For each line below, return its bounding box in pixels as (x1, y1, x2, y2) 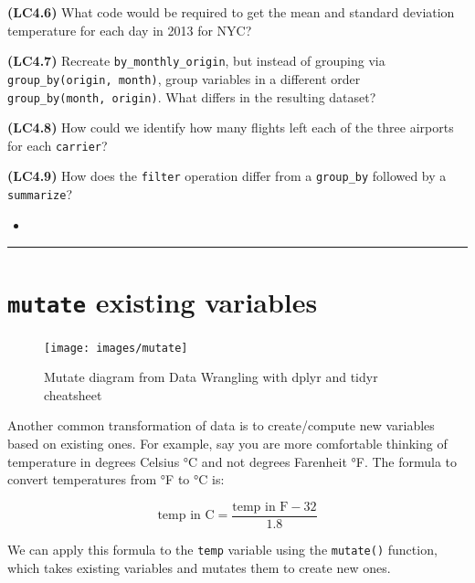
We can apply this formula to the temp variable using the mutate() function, (7, 539, 438, 558)
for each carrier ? (7, 135, 108, 154)
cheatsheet (44, 385, 102, 404)
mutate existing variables (7, 282, 318, 320)
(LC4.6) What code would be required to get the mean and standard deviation (7, 3, 455, 21)
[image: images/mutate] (44, 341, 188, 355)
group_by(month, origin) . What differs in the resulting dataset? (7, 87, 376, 106)
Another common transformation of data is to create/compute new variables (7, 416, 435, 435)
